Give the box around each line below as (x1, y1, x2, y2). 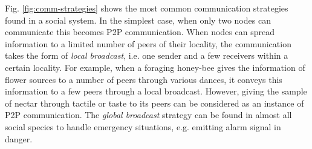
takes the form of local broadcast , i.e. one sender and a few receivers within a (5, 49, 288, 62)
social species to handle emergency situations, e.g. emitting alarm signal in (5, 120, 281, 133)
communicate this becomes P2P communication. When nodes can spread (5, 25, 275, 38)
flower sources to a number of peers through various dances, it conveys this (5, 73, 282, 85)
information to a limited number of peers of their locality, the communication (5, 37, 291, 50)
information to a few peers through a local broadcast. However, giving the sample (5, 85, 307, 98)
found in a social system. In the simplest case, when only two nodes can (5, 13, 271, 26)
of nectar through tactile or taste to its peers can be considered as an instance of (5, 96, 304, 109)
